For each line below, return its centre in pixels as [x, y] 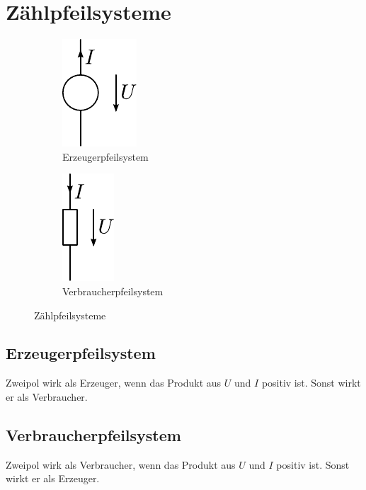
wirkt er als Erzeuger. [53, 478]
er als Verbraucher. [47, 396]
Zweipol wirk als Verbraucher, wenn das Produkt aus [121, 464]
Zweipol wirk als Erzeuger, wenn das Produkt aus [114, 383]
